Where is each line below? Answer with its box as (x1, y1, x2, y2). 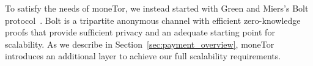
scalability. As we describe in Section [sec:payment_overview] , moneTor (5, 37, 274, 50)
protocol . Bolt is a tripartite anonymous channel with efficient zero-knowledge (5, 13, 301, 26)
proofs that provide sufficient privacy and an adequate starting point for (5, 26, 275, 38)
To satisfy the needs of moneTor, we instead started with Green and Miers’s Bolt (5, 2, 309, 14)
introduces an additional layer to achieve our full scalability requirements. (5, 50, 281, 62)
